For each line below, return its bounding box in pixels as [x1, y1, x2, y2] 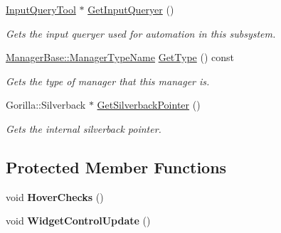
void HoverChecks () [6, 189, 104, 204]
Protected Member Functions [6, 156, 227, 178]
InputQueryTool [6, 2, 76, 16]
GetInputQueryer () [88, 2, 174, 16]
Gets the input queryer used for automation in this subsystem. [6, 26, 276, 40]
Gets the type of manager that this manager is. [6, 73, 210, 88]
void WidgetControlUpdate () [6, 213, 151, 228]
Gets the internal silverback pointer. [6, 121, 161, 136]
